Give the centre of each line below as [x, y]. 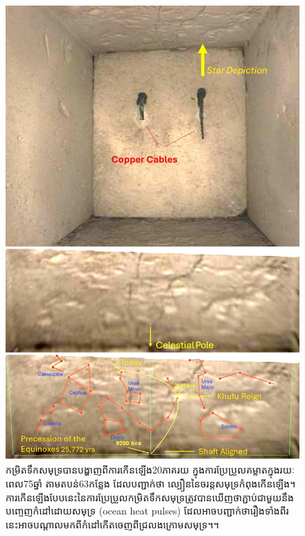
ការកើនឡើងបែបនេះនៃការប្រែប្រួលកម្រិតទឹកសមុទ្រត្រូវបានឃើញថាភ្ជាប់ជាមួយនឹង [150, 497]
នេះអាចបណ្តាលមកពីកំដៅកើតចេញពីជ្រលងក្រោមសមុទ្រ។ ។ [112, 524]
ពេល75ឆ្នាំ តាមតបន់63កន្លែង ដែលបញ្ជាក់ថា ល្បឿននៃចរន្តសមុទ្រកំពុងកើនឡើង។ [151, 484]
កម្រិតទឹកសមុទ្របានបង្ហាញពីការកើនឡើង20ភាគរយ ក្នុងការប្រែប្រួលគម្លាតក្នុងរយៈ [150, 470]
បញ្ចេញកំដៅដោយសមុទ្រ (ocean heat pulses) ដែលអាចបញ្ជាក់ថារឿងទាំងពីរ [147, 511]
